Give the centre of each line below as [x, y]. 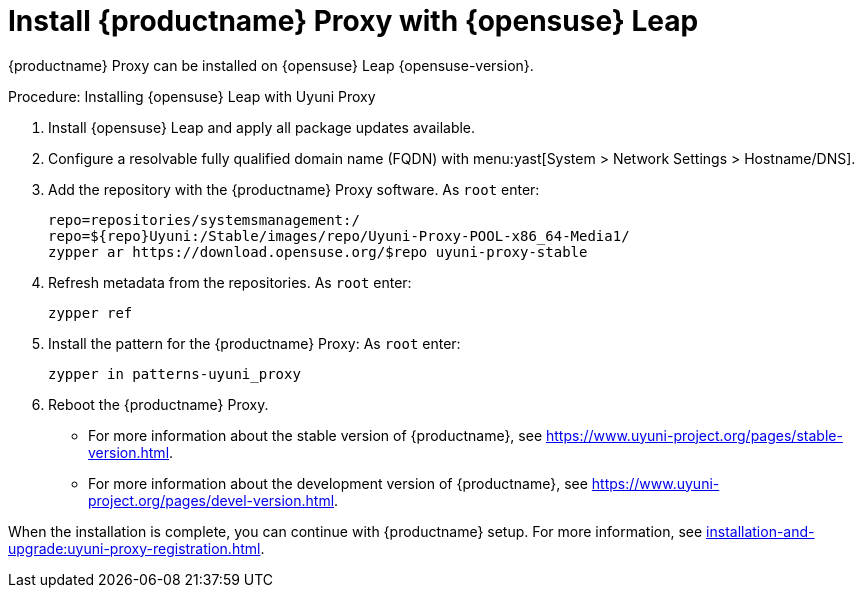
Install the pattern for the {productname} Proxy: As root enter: [254, 343]
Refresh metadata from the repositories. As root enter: [230, 282]
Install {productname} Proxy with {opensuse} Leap [353, 21]
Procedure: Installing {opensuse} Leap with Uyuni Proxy [192, 96]
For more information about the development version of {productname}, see [338, 483]
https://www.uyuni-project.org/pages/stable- [694, 435]
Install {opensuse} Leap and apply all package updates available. [262, 127]
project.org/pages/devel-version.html [211, 500]
